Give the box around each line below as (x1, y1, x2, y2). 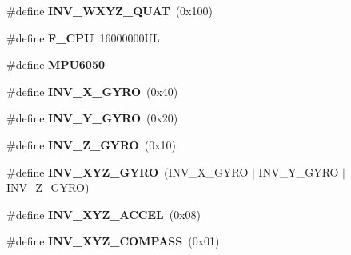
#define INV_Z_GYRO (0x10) (6, 136, 177, 153)
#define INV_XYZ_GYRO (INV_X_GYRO (6, 163, 249, 180)
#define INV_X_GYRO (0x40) (6, 82, 178, 99)
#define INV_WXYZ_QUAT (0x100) (6, 2, 213, 18)
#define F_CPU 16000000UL (6, 29, 160, 46)
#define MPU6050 (6, 56, 105, 73)
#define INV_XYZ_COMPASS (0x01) (6, 233, 220, 249)
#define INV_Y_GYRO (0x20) (6, 110, 178, 126)
